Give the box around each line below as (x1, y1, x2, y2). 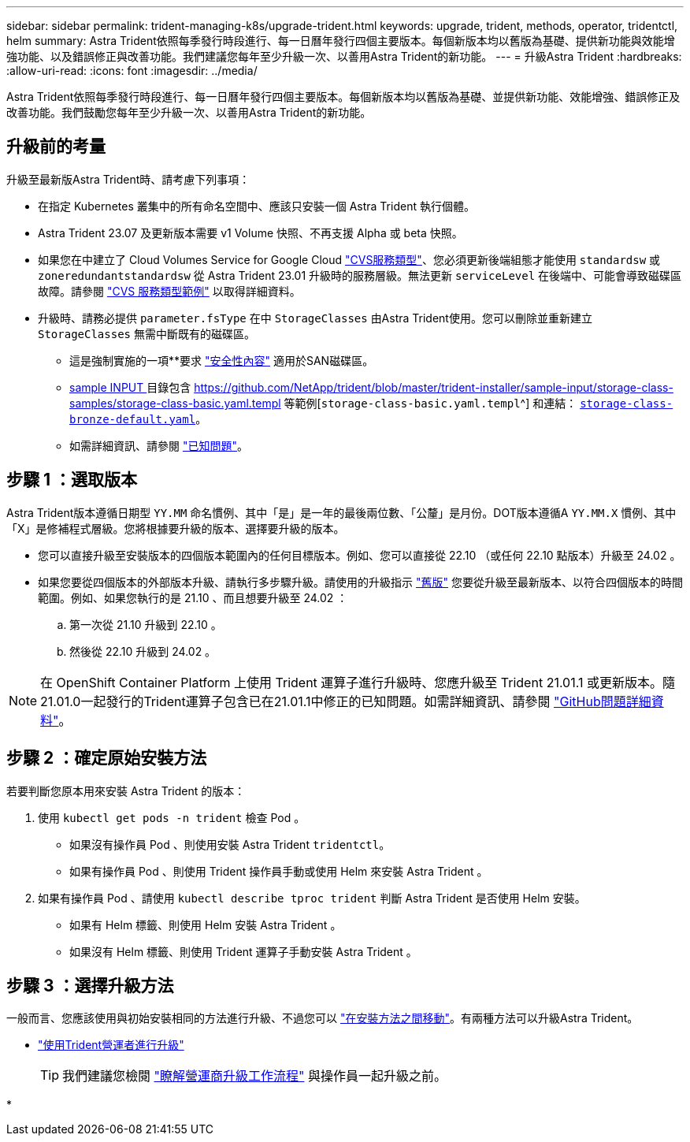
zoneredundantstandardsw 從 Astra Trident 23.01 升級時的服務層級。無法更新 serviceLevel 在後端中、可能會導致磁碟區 (38, 268, 682, 282)
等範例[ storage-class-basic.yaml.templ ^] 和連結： (284, 396, 577, 410)
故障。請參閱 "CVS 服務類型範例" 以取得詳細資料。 (38, 284, 301, 298)
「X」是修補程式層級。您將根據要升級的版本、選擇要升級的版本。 (6, 521, 345, 535)
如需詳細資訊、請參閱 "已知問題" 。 (69, 438, 248, 452)
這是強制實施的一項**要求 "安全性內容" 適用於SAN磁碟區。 (69, 353, 374, 367)
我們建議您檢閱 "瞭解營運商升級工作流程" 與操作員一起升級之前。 (62, 1068, 447, 1084)
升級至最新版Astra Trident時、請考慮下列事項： (6, 172, 250, 186)
